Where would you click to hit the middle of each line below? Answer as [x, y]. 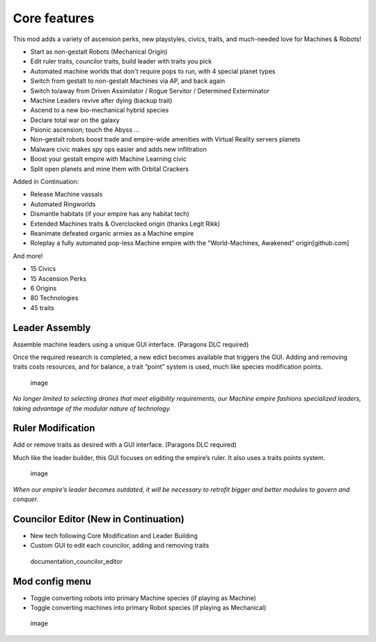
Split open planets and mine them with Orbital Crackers [110, 169]
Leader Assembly [52, 328]
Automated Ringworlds [63, 204]
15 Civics [43, 269]
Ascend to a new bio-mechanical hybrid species [100, 110]
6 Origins [44, 288]
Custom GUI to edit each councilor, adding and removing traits [120, 545]
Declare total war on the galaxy [75, 120]
